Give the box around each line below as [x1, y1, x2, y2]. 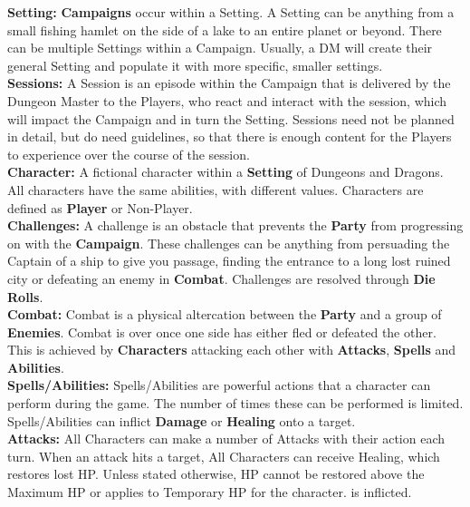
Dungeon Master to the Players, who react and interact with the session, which [7, 91, 447, 110]
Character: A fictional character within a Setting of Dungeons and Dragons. [7, 162, 444, 181]
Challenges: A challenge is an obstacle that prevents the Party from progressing [7, 216, 464, 235]
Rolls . [7, 287, 43, 306]
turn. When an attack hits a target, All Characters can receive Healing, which [7, 446, 440, 465]
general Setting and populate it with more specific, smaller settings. [7, 55, 383, 74]
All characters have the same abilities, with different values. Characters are [7, 180, 424, 199]
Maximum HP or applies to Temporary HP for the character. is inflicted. [7, 483, 412, 502]
